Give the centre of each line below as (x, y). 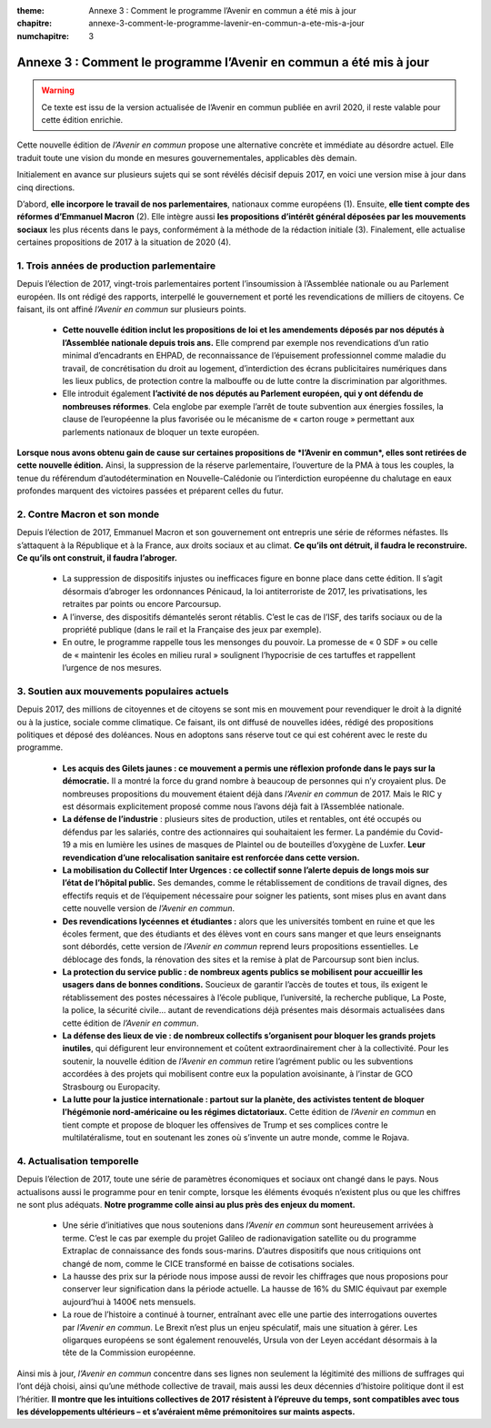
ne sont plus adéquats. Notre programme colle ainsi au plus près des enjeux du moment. (186, 1205)
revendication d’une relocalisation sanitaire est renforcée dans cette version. (211, 857)
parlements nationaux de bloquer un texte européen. (161, 431)
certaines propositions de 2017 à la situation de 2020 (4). (124, 242)
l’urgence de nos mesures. (112, 668)
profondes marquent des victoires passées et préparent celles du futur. (150, 491)
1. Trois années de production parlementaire (116, 266)
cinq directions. (46, 187)
